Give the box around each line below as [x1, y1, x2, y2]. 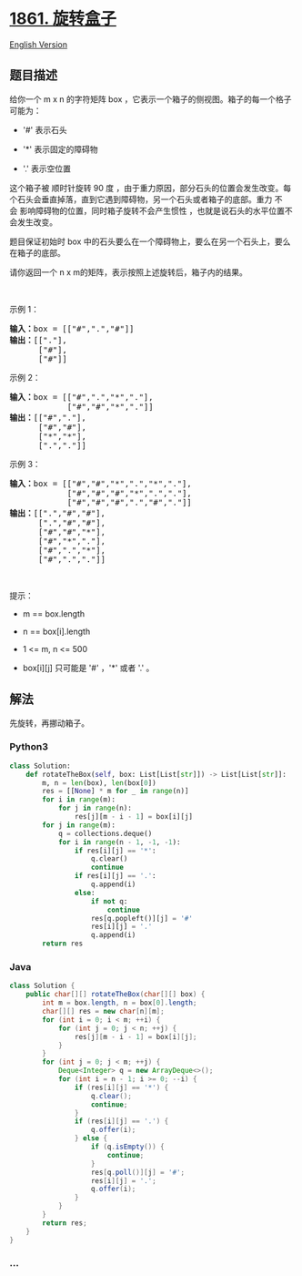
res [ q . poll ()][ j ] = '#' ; [90, 1168, 185, 1177]
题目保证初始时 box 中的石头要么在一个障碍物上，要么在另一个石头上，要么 [9, 236, 291, 247]
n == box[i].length [22, 626, 91, 637]
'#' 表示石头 [22, 124, 67, 135]
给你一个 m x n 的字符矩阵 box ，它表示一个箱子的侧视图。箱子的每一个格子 [9, 93, 293, 105]
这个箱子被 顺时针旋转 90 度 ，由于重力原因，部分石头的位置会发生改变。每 [9, 182, 292, 193]
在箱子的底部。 [9, 247, 65, 258]
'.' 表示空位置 [22, 163, 71, 174]
